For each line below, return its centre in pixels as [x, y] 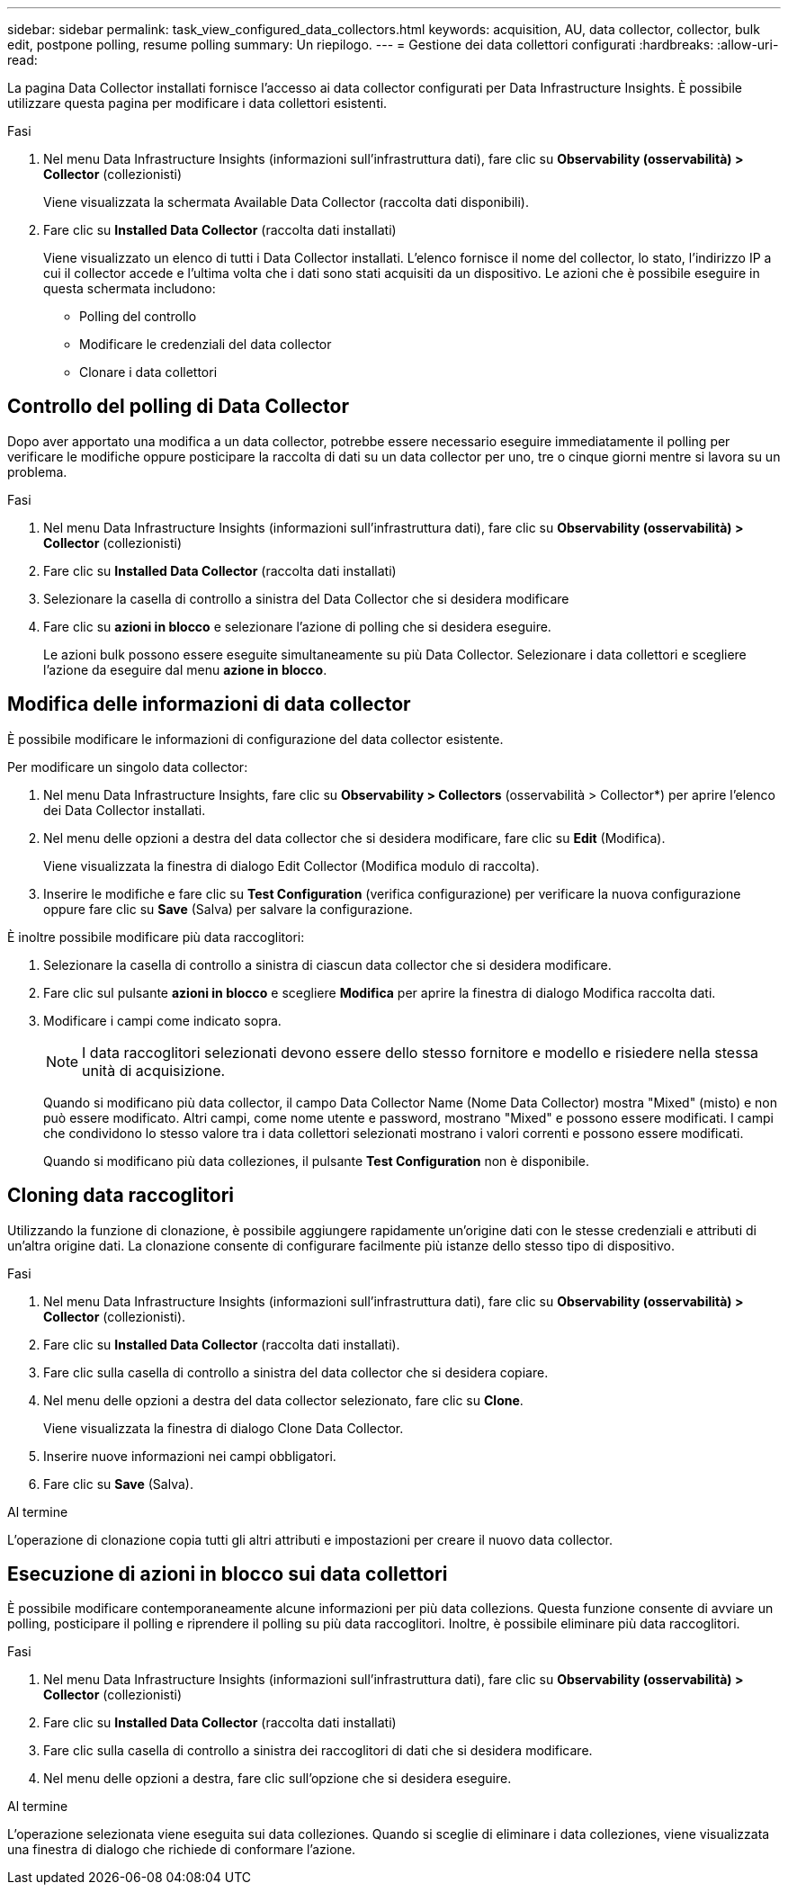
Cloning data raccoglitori [121, 1196]
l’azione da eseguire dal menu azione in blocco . [185, 669]
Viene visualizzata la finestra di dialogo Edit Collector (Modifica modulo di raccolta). [291, 865]
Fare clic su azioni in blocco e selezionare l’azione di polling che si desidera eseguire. [297, 626]
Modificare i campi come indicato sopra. [162, 1020]
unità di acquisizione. [154, 1070]
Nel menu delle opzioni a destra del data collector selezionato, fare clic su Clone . [283, 1400]
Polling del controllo [138, 316]
